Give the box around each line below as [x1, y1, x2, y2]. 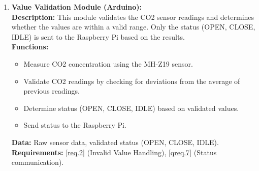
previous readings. [23, 85, 80, 96]
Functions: [11, 41, 49, 52]
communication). [11, 157, 64, 167]
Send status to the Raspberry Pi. [23, 120, 126, 130]
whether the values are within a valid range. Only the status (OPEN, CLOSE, [11, 21, 255, 32]
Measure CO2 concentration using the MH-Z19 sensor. [23, 58, 193, 69]
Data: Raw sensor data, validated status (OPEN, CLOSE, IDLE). [11, 136, 219, 147]
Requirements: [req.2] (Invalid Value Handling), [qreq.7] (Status [11, 147, 217, 157]
